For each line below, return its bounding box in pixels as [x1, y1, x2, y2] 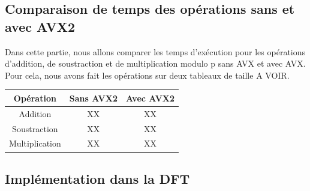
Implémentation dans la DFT [5, 169, 190, 187]
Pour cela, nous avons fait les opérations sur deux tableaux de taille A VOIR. [5, 68, 290, 81]
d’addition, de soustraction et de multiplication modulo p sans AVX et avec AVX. [5, 57, 306, 70]
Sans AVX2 [69, 91, 118, 104]
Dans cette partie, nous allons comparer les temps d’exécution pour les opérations [5, 45, 306, 58]
